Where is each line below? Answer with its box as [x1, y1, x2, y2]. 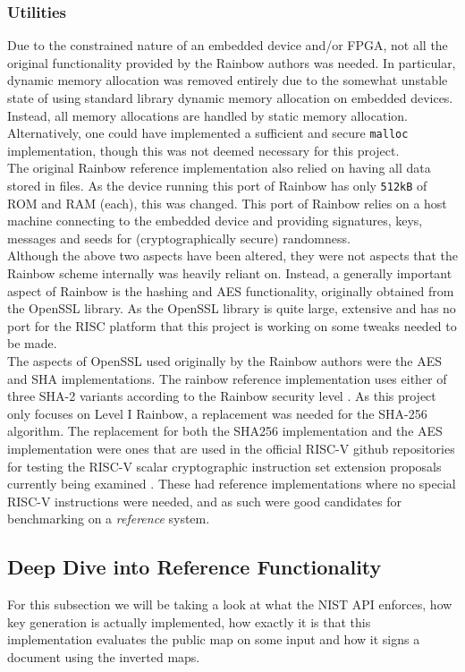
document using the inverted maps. [7, 647, 200, 666]
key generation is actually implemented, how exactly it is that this [7, 612, 371, 631]
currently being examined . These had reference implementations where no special [7, 474, 456, 493]
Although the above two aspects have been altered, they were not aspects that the [7, 246, 458, 265]
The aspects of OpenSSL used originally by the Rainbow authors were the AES [7, 352, 442, 370]
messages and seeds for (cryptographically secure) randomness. [7, 228, 351, 247]
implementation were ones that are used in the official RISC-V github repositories [7, 439, 455, 457]
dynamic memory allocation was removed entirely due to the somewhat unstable [7, 71, 448, 89]
